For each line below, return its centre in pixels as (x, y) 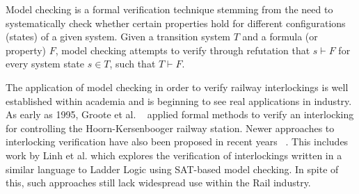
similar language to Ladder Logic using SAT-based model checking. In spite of (172, 169)
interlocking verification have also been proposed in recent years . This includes (177, 142)
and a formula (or (280, 37)
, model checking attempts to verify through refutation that (183, 50)
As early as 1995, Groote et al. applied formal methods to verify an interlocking (180, 114)
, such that (133, 64)
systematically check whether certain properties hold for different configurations (176, 23)
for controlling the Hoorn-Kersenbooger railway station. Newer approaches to (170, 128)
